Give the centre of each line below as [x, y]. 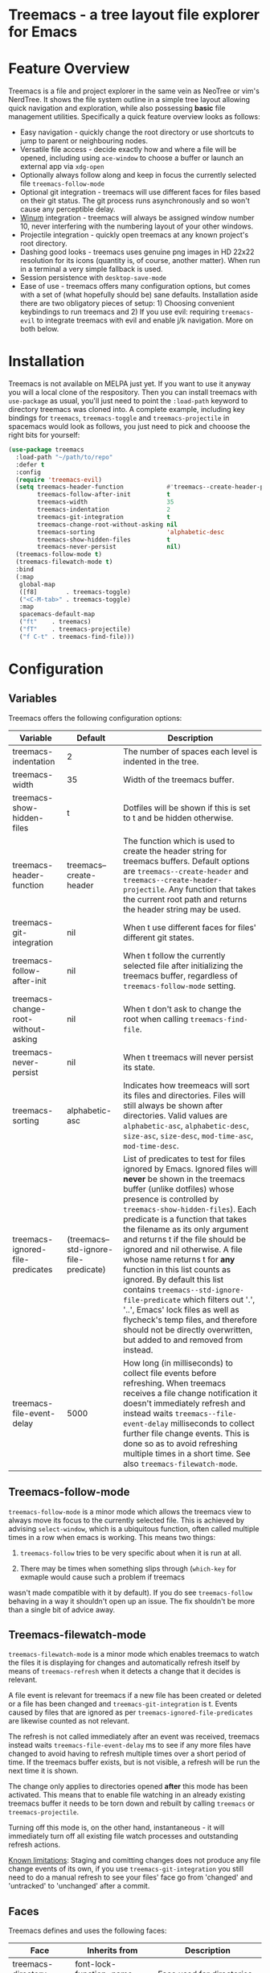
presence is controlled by [171, 1199]
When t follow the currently [174, 955]
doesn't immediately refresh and [184, 1403]
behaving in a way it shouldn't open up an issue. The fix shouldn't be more [132, 1601]
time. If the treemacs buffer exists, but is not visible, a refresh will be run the [134, 1762]
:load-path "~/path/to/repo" [64, 457]
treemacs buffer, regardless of [181, 975]
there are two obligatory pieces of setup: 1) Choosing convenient [127, 303]
